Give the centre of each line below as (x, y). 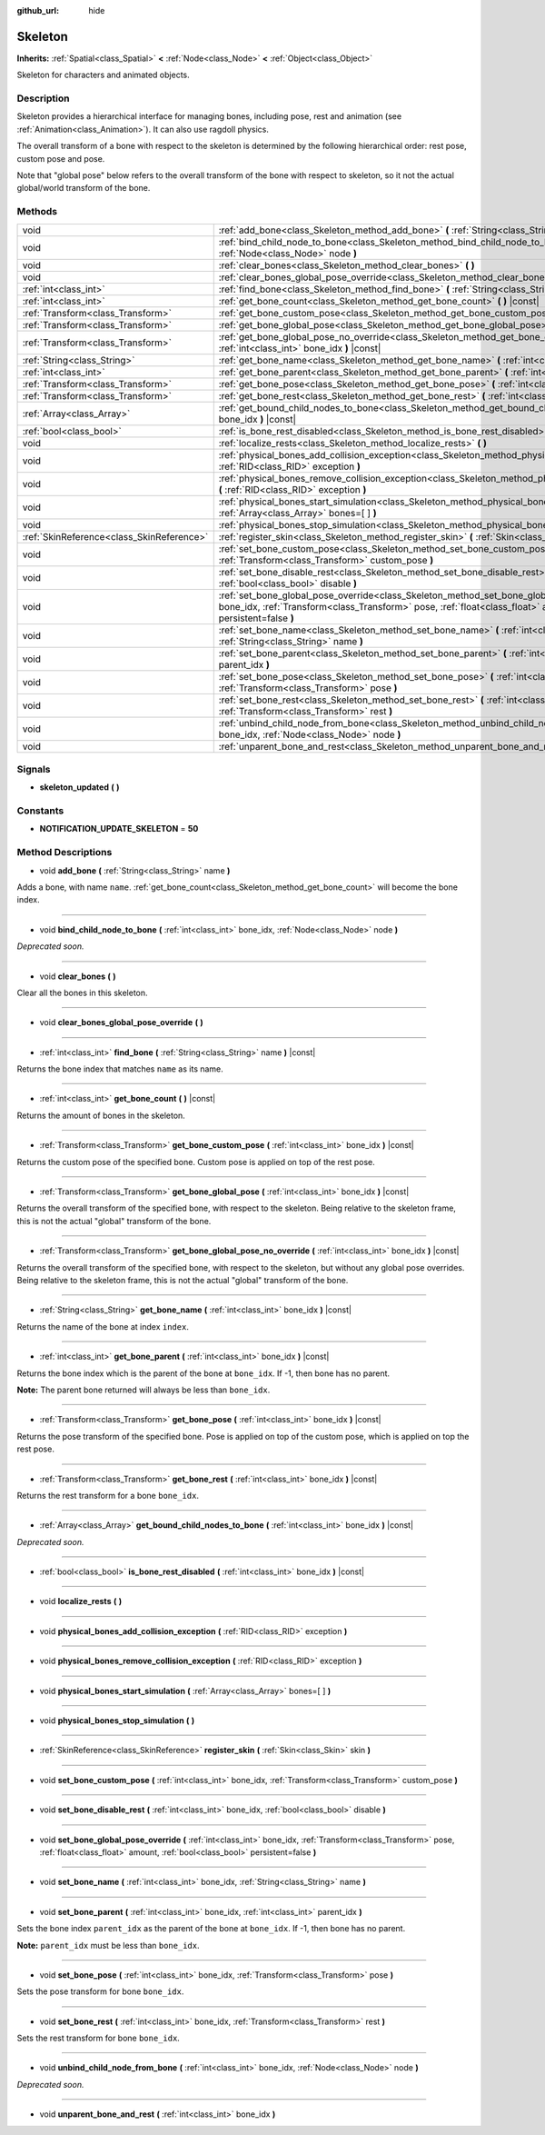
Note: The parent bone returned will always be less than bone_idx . (144, 1390)
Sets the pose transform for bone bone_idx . (100, 1991)
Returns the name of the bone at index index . (103, 1326)
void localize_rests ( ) (81, 1601)
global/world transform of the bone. (84, 188)
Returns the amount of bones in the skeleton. (101, 1115)
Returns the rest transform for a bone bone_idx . (108, 1495)
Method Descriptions (64, 853)
